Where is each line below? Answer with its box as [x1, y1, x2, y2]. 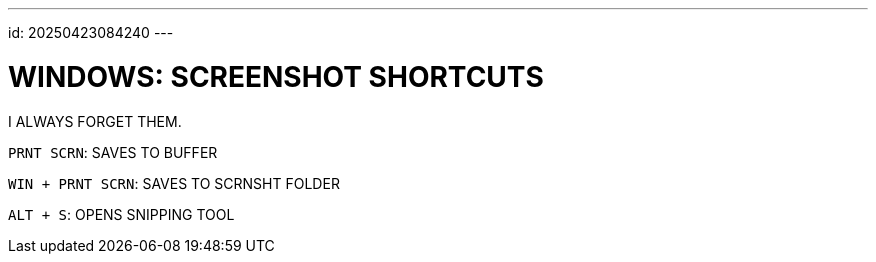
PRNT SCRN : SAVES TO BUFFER [8, 143, 218, 161]
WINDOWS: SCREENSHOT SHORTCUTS [8, 59, 544, 94]
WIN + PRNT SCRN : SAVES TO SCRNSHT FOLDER [8, 174, 340, 192]
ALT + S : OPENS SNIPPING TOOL [8, 205, 235, 223]
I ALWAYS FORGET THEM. [8, 112, 182, 130]
